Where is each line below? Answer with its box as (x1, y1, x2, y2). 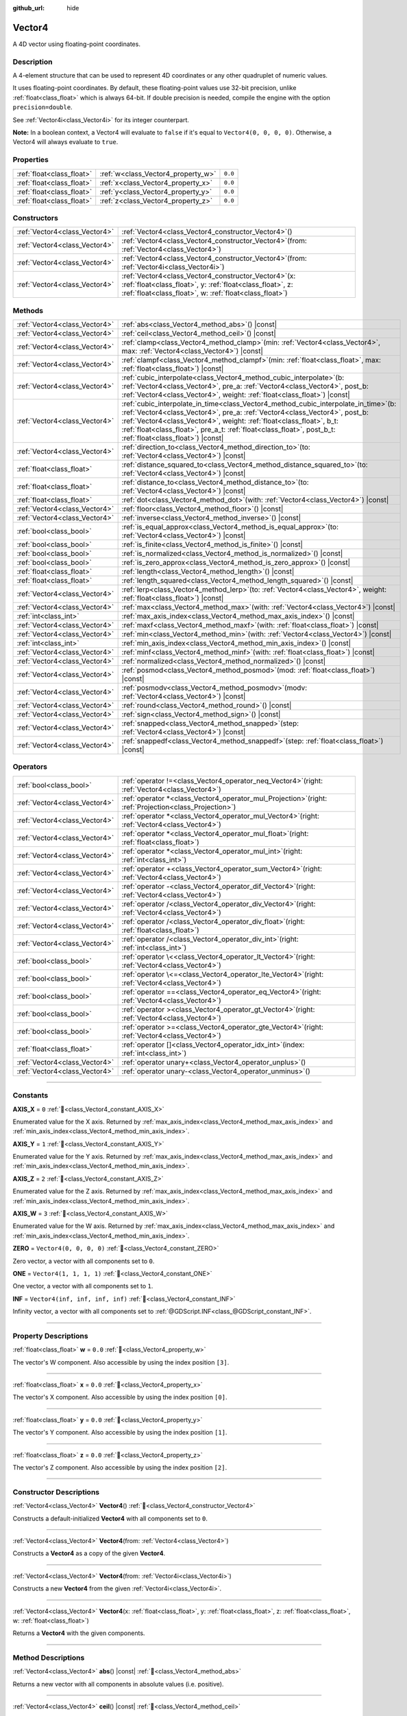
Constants (12, 1091, 49, 1100)
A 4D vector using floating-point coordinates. (12, 40, 140, 48)
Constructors (12, 213, 58, 222)
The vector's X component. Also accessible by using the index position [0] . (12, 1393, 227, 1402)
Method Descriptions (12, 1653, 85, 1662)
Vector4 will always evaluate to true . (12, 138, 119, 146)
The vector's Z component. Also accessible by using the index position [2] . (12, 1463, 227, 1472)
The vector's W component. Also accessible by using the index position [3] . (12, 1358, 230, 1366)
